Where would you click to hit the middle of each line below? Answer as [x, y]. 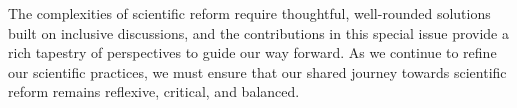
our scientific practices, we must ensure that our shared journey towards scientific [257, 71]
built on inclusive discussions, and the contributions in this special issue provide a [258, 32]
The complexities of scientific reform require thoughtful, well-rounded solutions [249, 13]
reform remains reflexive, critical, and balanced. [154, 91]
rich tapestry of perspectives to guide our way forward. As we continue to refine [252, 52]
